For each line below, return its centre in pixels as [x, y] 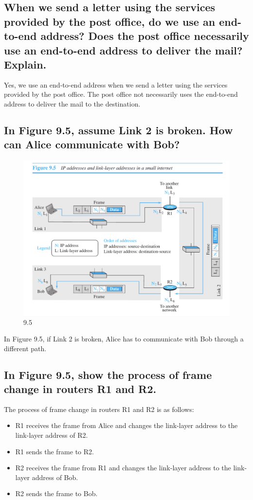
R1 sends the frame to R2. [54, 451]
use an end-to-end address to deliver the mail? [123, 50]
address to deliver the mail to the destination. [72, 103]
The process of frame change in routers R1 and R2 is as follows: [99, 409]
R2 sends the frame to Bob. [56, 493]
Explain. [25, 64]
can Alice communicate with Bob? [92, 144]
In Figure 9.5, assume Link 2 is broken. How [118, 130]
